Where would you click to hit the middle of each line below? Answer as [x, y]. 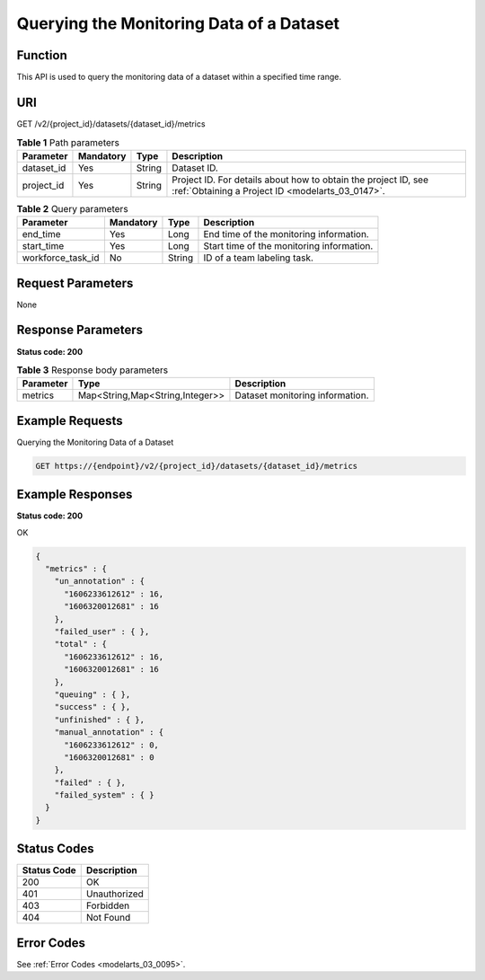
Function [42, 55]
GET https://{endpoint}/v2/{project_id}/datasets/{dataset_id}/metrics [197, 466]
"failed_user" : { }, [102, 632]
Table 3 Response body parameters [93, 370]
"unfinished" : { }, [100, 720]
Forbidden [108, 905]
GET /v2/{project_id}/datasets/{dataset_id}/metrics [111, 124]
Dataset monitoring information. [302, 395]
